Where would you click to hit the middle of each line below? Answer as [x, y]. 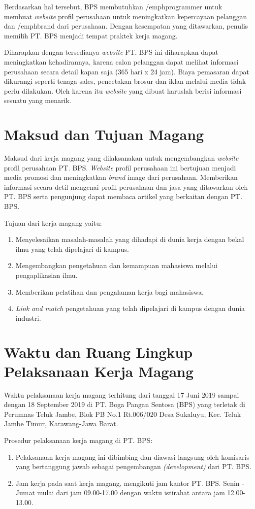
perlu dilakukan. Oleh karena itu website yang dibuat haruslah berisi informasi [123, 90]
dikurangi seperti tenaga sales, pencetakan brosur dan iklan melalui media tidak [125, 81]
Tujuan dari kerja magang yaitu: [53, 222]
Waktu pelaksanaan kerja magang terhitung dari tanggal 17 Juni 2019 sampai [122, 394]
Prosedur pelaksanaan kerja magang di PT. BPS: [78, 440]
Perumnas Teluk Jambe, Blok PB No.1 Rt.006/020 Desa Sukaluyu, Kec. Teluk [123, 414]
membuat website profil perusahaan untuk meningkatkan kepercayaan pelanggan [126, 16]
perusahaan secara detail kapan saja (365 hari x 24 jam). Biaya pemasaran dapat [127, 71]
